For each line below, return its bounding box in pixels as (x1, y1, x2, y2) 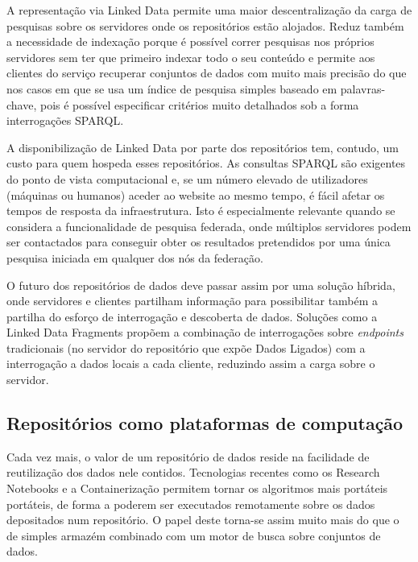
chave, (6, 96, 37, 113)
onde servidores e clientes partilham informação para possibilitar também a (6, 292, 379, 309)
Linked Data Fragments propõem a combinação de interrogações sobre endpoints (6, 324, 404, 341)
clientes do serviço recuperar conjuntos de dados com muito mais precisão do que (6, 64, 407, 81)
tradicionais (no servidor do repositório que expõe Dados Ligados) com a (6, 339, 366, 356)
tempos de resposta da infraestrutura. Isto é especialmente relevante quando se (6, 202, 395, 219)
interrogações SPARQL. (6, 112, 124, 129)
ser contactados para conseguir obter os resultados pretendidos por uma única (6, 233, 391, 250)
